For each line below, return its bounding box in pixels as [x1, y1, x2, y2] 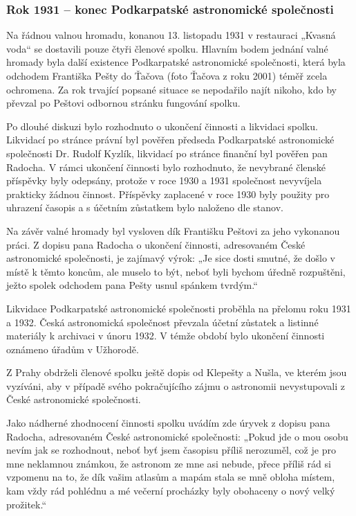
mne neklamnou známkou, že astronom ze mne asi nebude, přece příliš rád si [6, 456, 331, 470]
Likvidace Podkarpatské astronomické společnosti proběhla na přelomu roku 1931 [6, 301, 351, 315]
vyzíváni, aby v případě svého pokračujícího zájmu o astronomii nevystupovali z [6, 378, 345, 393]
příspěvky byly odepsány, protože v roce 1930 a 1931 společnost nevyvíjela [6, 173, 322, 188]
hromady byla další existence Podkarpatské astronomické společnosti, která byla [6, 55, 346, 69]
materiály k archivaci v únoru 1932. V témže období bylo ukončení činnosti [6, 328, 325, 343]
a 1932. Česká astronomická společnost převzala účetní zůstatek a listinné [6, 314, 319, 329]
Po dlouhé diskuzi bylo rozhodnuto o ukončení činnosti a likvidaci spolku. [6, 118, 318, 133]
